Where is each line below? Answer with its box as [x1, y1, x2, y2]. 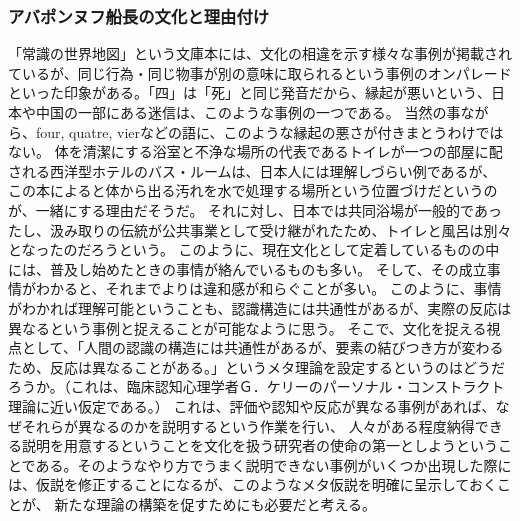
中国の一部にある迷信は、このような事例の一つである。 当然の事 [35, 102, 461, 122]
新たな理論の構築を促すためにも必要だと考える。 [54, 493, 376, 514]
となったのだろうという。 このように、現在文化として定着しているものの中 [8, 239, 500, 260]
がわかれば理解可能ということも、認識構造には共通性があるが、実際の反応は [8, 297, 512, 318]
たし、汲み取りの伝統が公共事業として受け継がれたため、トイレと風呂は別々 [8, 219, 512, 240]
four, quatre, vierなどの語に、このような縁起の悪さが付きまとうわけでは [35, 121, 504, 142]
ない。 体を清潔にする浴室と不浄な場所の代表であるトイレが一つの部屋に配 [8, 141, 503, 162]
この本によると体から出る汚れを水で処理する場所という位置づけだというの [8, 180, 498, 201]
